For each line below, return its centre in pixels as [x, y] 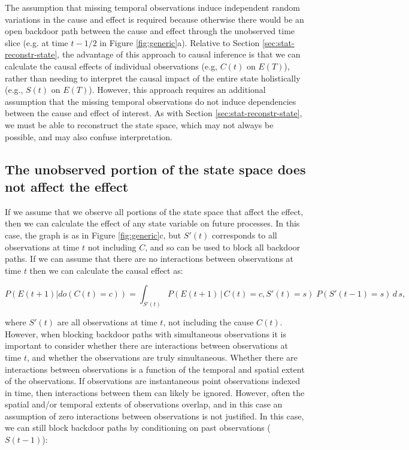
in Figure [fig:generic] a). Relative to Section [180, 42]
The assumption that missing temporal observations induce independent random [152, 7]
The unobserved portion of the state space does [155, 169]
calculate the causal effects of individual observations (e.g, [111, 66]
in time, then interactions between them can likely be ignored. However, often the [155, 392]
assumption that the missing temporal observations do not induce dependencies [151, 101]
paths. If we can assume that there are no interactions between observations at [149, 259]
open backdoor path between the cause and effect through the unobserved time [150, 31]
